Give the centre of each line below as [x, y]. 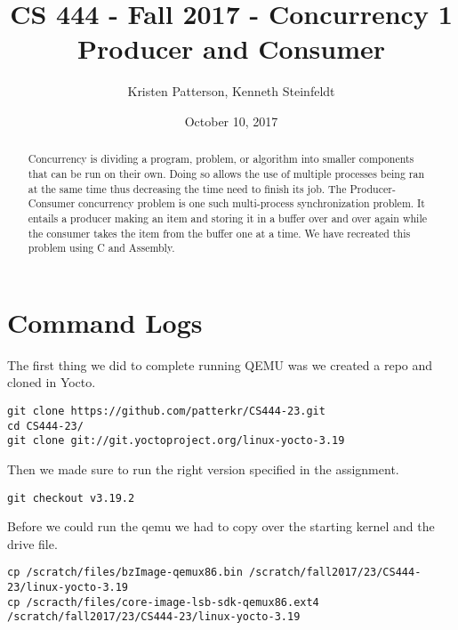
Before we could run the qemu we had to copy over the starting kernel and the [221, 526]
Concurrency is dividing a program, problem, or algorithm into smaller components [221, 159]
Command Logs [105, 322]
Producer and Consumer [231, 48]
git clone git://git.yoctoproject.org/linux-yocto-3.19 [176, 441]
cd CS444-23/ [45, 426]
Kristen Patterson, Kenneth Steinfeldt [231, 91]
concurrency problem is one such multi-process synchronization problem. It [252, 203]
